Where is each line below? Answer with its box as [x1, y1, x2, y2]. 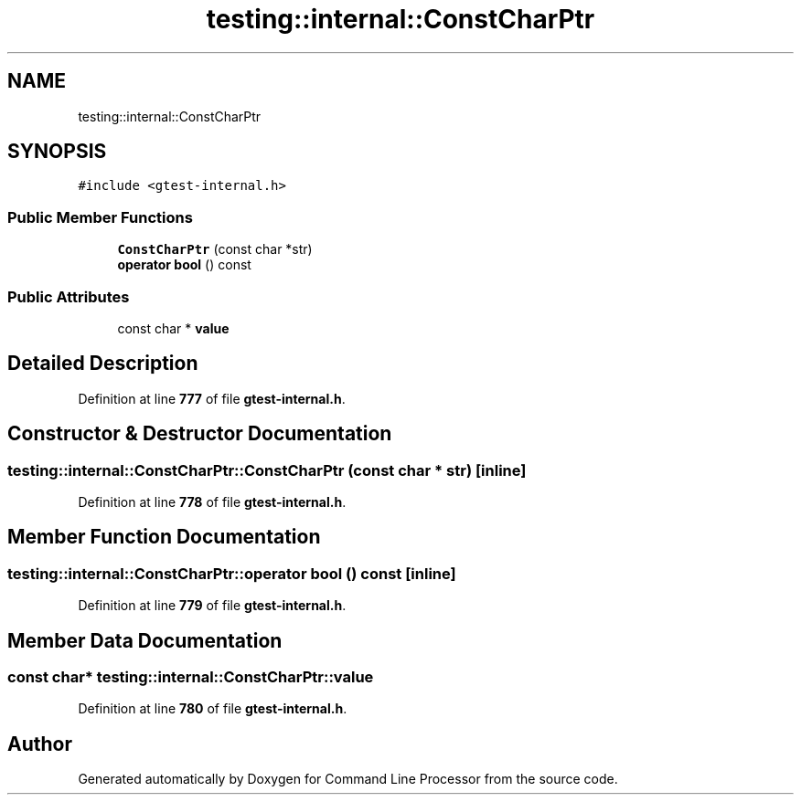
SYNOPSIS [7, 140, 107, 164]
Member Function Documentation [7, 525, 321, 549]
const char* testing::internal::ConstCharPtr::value [7, 668, 374, 687]
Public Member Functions [7, 207, 193, 227]
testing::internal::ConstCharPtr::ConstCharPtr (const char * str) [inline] [7, 460, 527, 480]
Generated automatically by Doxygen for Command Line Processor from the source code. [78, 771, 618, 787]
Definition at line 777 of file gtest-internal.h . [78, 390, 346, 406]
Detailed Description [7, 352, 198, 375]
